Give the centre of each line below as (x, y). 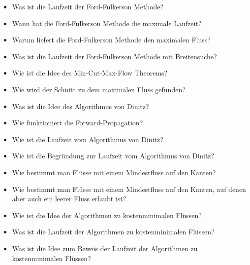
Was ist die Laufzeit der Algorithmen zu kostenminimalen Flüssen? (113, 232)
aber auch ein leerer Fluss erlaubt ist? (69, 199)
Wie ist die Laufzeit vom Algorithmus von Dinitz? (88, 139)
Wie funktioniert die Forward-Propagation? (78, 123)
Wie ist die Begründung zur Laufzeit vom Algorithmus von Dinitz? (113, 156)
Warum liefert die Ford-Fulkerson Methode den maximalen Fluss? (111, 40)
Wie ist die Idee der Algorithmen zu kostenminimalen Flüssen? (107, 215)
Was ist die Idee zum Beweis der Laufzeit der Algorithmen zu (105, 248)
